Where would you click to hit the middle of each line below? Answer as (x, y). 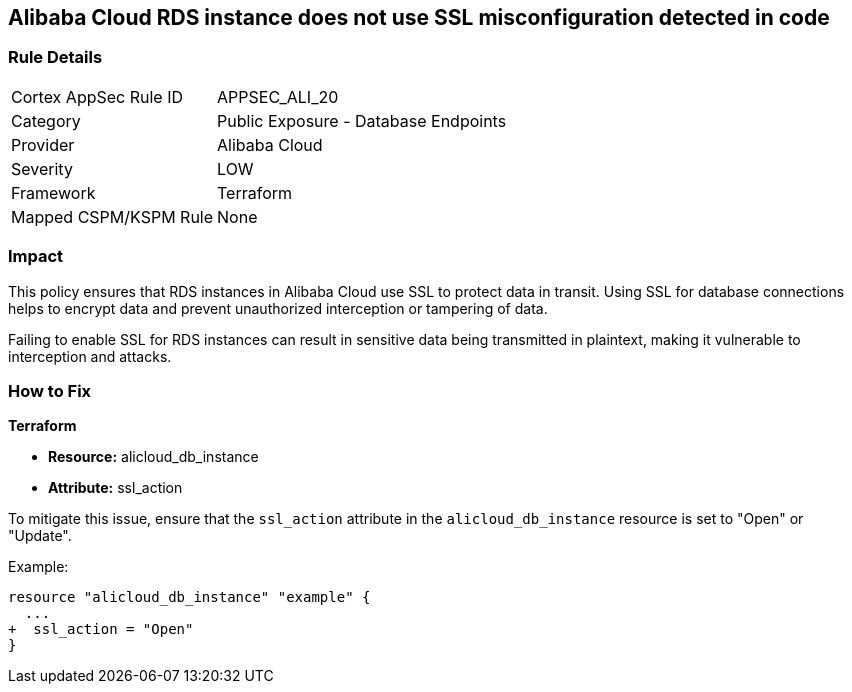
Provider (43, 144)
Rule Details (55, 57)
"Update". (40, 536)
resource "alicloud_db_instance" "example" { (189, 597)
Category (46, 120)
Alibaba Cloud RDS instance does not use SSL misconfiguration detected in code (419, 17)
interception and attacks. (90, 356)
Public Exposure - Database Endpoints (362, 120)
